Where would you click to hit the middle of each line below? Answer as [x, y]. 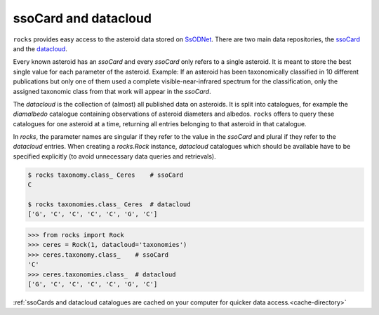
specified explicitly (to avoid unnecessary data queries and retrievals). [115, 156]
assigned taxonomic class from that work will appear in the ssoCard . [112, 91]
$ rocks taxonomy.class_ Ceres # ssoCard [106, 175]
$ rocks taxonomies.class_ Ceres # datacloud [109, 205]
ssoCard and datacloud [82, 18]
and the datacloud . [40, 48]
